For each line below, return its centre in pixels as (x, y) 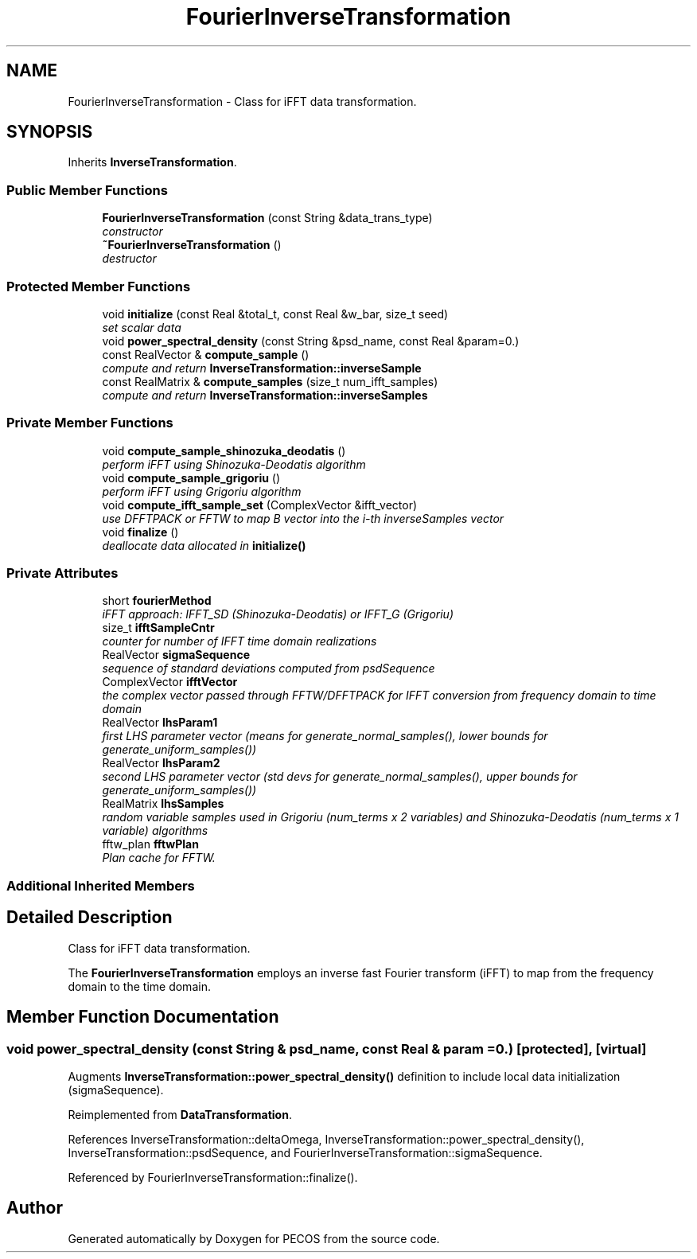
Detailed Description (90, 918)
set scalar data (142, 327)
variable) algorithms (155, 831)
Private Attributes (62, 573)
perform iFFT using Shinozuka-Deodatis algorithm (234, 464)
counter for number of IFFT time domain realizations (239, 641)
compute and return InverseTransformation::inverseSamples (265, 395)
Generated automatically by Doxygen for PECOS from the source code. (254, 1238)
